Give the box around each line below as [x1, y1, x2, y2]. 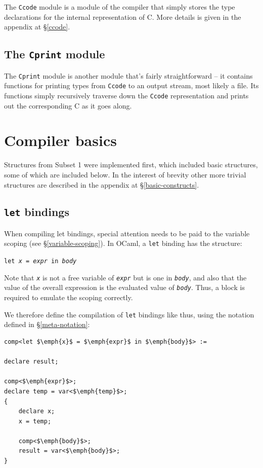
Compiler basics [4, 130, 117, 151]
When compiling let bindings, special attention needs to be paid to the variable [4, 228, 250, 238]
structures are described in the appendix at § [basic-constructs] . [4, 179, 199, 190]
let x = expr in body [4, 258, 77, 265]
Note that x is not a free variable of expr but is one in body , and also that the [4, 272, 247, 282]
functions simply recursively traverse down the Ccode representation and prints [4, 90, 249, 100]
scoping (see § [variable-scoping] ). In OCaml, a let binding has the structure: [4, 238, 242, 248]
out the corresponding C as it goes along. [4, 100, 132, 111]
